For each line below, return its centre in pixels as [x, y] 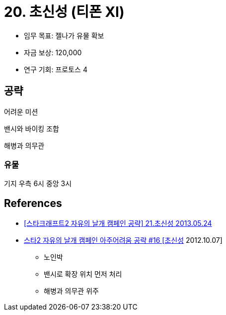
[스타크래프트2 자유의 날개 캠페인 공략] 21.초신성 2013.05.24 [118, 223]
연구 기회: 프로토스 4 [56, 69]
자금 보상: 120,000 [53, 52]
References [33, 203]
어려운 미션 [21, 111]
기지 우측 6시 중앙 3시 [38, 184]
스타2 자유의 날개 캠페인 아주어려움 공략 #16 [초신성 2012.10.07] [123, 240]
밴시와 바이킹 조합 [32, 128]
